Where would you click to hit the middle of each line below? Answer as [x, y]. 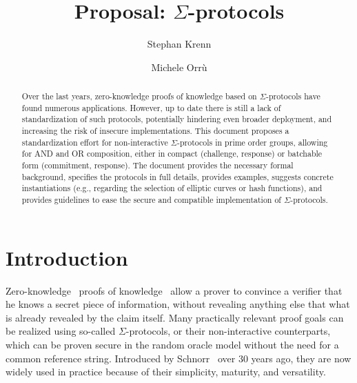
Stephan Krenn [179, 44]
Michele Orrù [179, 67]
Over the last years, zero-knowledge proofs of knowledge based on [139, 96]
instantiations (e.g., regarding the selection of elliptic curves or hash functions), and [172, 188]
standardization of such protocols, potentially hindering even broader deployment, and [177, 119]
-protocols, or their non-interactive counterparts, [228, 331]
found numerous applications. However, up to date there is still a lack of [151, 107]
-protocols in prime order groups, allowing [252, 142]
